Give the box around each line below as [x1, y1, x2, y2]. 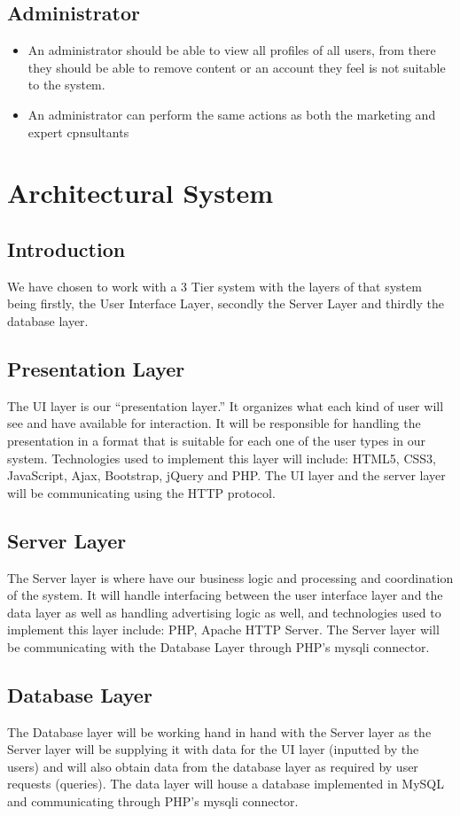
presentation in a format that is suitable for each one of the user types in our [7, 431, 425, 449]
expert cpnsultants [27, 122, 129, 141]
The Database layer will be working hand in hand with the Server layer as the [7, 722, 432, 741]
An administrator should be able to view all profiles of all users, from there [27, 41, 436, 59]
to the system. [27, 75, 105, 94]
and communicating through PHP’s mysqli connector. [7, 792, 299, 811]
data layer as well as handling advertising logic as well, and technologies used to [7, 602, 441, 621]
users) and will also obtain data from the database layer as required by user [7, 757, 418, 775]
